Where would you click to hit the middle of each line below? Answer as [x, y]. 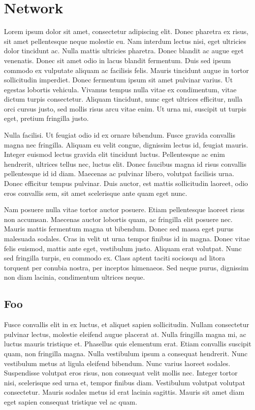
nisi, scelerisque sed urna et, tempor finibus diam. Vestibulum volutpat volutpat [125, 382]
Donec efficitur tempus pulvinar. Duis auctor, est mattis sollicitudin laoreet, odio [126, 183]
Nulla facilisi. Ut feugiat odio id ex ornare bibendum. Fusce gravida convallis [120, 135]
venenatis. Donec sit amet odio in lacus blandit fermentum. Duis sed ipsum [117, 60]
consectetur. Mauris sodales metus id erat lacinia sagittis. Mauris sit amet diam [124, 392]
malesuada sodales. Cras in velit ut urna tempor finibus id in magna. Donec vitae [127, 238]
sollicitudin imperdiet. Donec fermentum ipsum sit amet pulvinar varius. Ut [118, 80]
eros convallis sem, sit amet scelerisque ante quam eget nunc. [96, 193]
